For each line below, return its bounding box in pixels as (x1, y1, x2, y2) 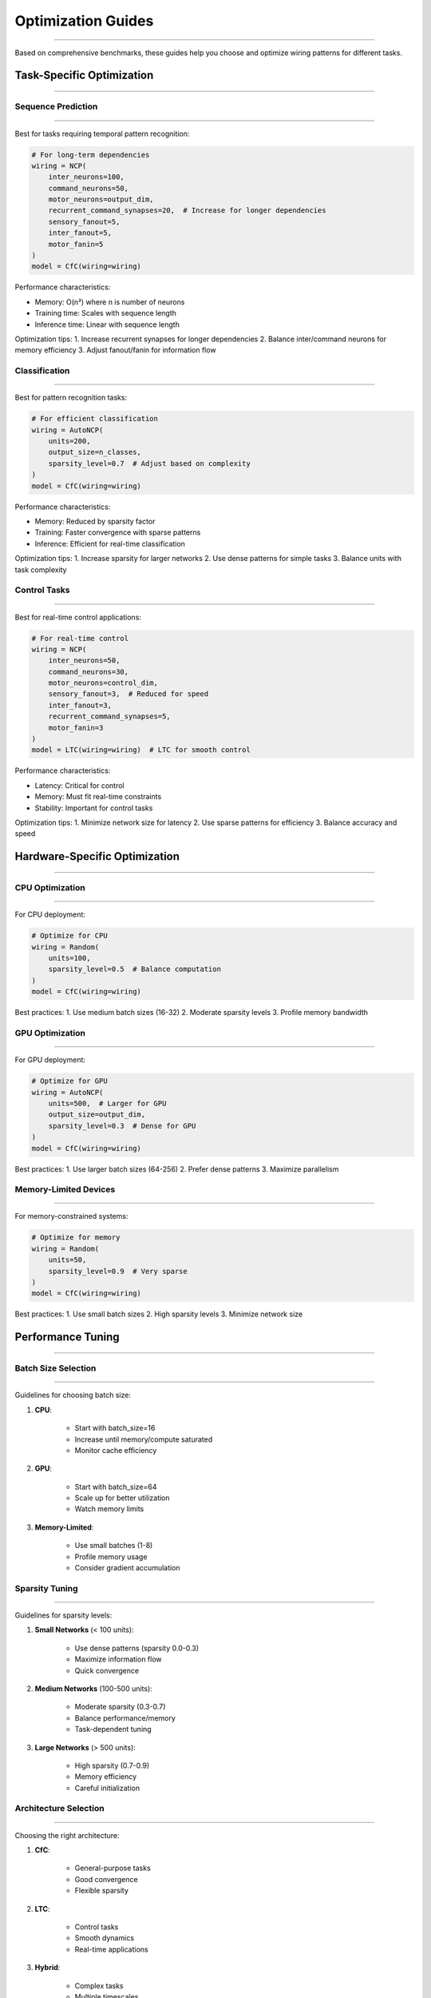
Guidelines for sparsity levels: (14, 1610, 113, 1620)
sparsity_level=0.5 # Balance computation (48, 965, 221, 974)
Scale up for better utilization (74, 1493, 171, 1502)
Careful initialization (74, 1783, 140, 1793)
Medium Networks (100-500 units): (34, 1683, 153, 1694)
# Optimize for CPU (31, 931, 108, 941)
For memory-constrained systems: (14, 1212, 129, 1221)
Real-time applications (74, 1944, 148, 1954)
